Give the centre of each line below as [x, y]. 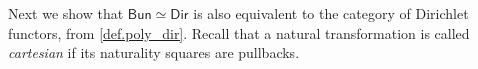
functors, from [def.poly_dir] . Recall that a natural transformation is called [239, 32]
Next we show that [66, 13]
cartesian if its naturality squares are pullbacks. [154, 52]
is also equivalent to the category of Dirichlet [331, 13]
